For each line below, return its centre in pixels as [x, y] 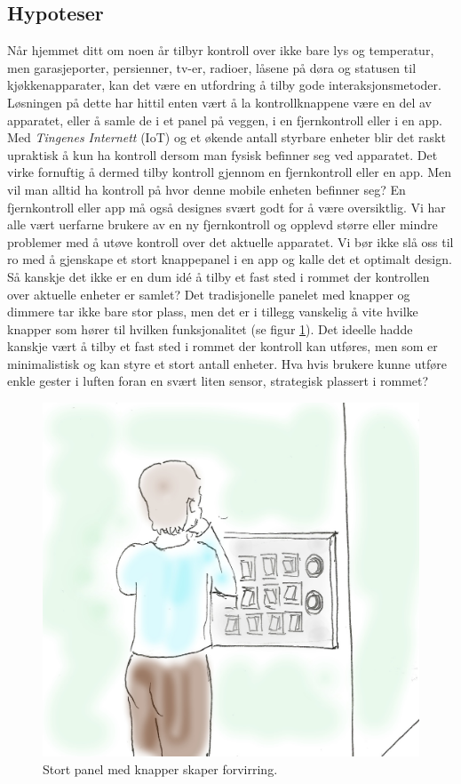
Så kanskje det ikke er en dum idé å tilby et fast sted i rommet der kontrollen [219, 276]
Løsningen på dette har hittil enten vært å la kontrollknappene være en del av [220, 102]
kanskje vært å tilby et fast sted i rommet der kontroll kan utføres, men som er [223, 346]
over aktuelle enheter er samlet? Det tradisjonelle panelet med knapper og [209, 294]
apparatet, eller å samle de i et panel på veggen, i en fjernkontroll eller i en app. [225, 120]
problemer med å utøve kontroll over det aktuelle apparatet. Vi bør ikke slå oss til [230, 241]
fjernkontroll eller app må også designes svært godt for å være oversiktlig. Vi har [227, 207]
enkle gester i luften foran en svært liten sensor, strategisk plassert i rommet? [218, 381]
